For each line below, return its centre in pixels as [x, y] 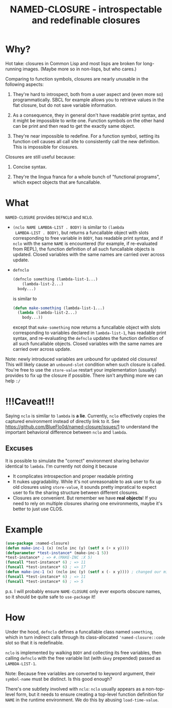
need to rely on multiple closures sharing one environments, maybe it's [88, 503]
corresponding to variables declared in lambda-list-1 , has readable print [89, 333]
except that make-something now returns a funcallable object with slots [87, 328]
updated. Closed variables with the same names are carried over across [89, 254]
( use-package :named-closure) [38, 543]
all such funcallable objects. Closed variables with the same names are [88, 344]
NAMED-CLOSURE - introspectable [86, 9]
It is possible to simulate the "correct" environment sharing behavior [77, 461]
